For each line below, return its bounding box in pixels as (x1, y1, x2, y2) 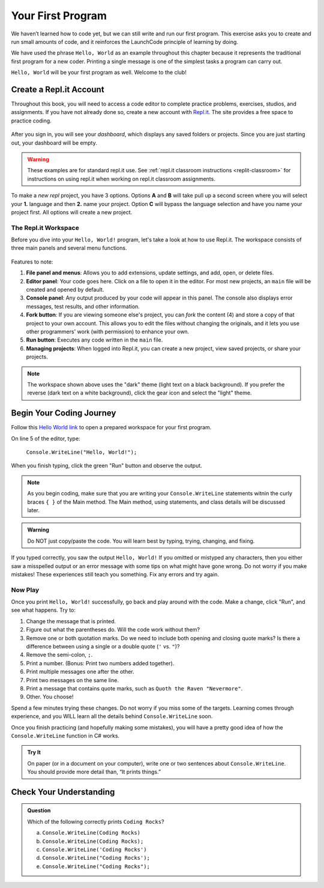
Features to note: (11, 258, 53, 265)
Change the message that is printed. (26, 617, 116, 624)
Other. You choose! (26, 693, 74, 701)
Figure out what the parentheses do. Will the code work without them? (26, 626, 200, 633)
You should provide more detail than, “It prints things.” (27, 769, 161, 776)
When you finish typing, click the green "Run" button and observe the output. (11, 462, 202, 470)
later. (27, 506, 40, 513)
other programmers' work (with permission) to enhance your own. (26, 328, 190, 335)
